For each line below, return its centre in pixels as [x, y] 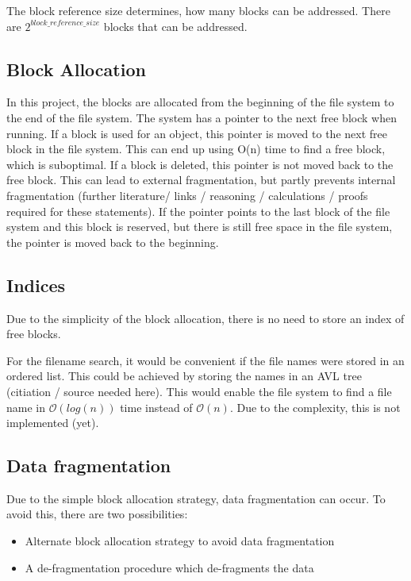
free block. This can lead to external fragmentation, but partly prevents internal [201, 180]
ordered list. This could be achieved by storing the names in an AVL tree [184, 376]
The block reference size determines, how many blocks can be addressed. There [198, 10]
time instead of [156, 407]
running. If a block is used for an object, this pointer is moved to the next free [197, 133]
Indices [36, 285]
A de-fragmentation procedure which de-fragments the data [169, 567]
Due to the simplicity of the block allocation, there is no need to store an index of [205, 318]
